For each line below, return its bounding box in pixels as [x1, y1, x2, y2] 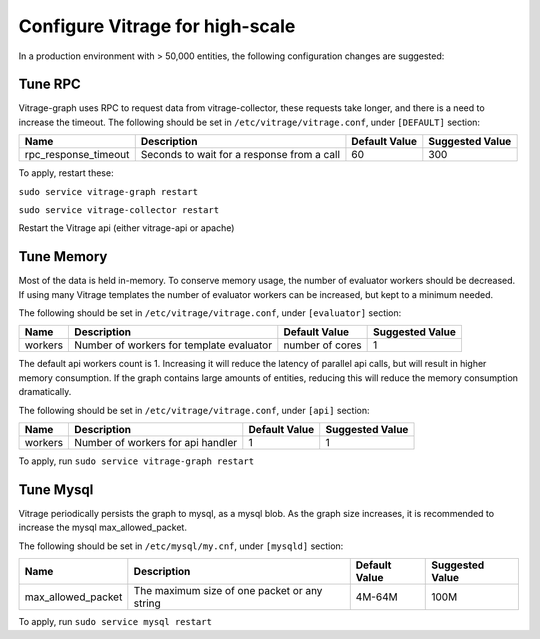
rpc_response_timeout [24, 148, 130, 162]
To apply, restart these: [18, 167, 114, 179]
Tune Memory [18, 248, 108, 265]
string [133, 596, 162, 610]
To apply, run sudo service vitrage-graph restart [18, 455, 255, 467]
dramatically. [18, 386, 72, 398]
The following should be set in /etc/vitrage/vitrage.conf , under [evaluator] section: [18, 307, 402, 319]
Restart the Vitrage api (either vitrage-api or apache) [18, 222, 235, 234]
